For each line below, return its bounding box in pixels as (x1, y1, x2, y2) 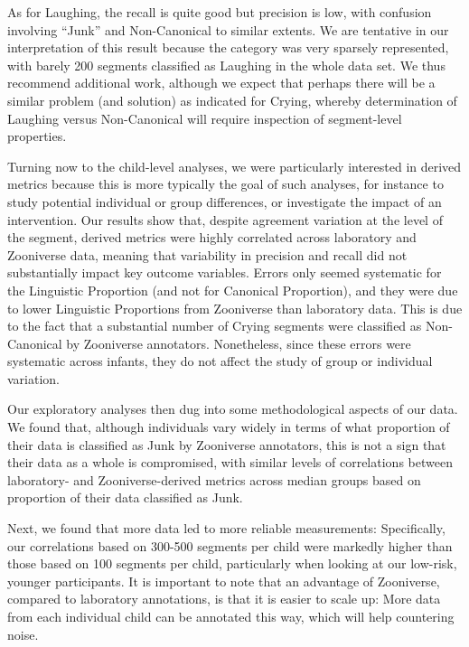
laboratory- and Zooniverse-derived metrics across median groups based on (7, 470, 421, 489)
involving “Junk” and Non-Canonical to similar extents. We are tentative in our (7, 20, 449, 39)
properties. (7, 127, 67, 145)
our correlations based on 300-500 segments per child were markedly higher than (7, 536, 453, 555)
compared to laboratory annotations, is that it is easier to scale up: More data (7, 589, 441, 608)
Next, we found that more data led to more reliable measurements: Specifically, (7, 519, 446, 538)
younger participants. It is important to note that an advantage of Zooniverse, (7, 571, 440, 590)
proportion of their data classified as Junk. (7, 488, 243, 507)
